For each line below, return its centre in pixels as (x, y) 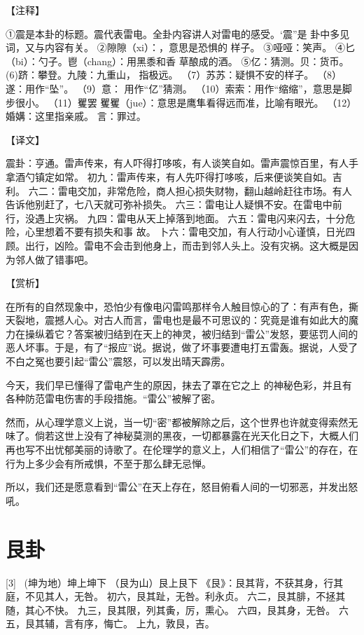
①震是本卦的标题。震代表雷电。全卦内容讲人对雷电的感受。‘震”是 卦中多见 (178, 33)
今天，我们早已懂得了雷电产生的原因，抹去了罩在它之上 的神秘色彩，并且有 (179, 384)
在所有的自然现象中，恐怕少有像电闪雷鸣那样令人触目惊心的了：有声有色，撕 (182, 306)
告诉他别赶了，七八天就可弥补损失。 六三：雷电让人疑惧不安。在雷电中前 (174, 204)
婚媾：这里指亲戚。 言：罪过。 (76, 116)
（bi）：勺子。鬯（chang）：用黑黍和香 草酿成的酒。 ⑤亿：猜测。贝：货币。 (177, 61)
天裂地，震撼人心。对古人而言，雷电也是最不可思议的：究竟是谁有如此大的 (177, 320)
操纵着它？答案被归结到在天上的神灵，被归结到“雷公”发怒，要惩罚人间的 (191, 333)
